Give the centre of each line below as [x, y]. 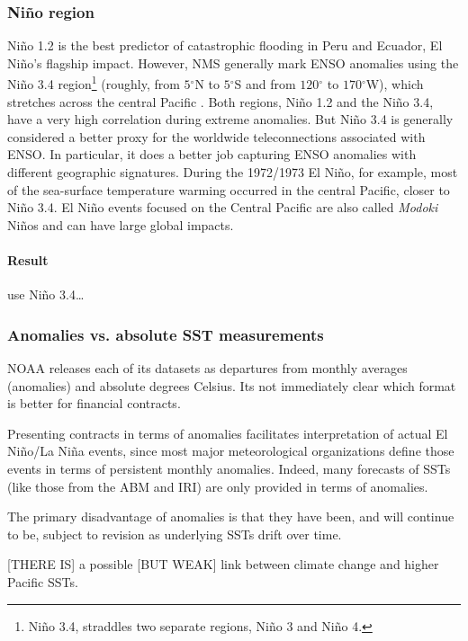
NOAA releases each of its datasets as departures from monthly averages [207, 368]
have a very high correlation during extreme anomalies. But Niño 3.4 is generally [230, 119]
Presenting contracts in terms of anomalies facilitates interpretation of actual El [228, 433]
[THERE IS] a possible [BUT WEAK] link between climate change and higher [223, 564]
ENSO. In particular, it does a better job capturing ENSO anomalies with [212, 154]
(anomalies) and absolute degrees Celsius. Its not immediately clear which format [232, 385]
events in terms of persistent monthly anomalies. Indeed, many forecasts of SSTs [229, 468]
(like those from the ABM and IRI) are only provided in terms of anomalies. [218, 486]
